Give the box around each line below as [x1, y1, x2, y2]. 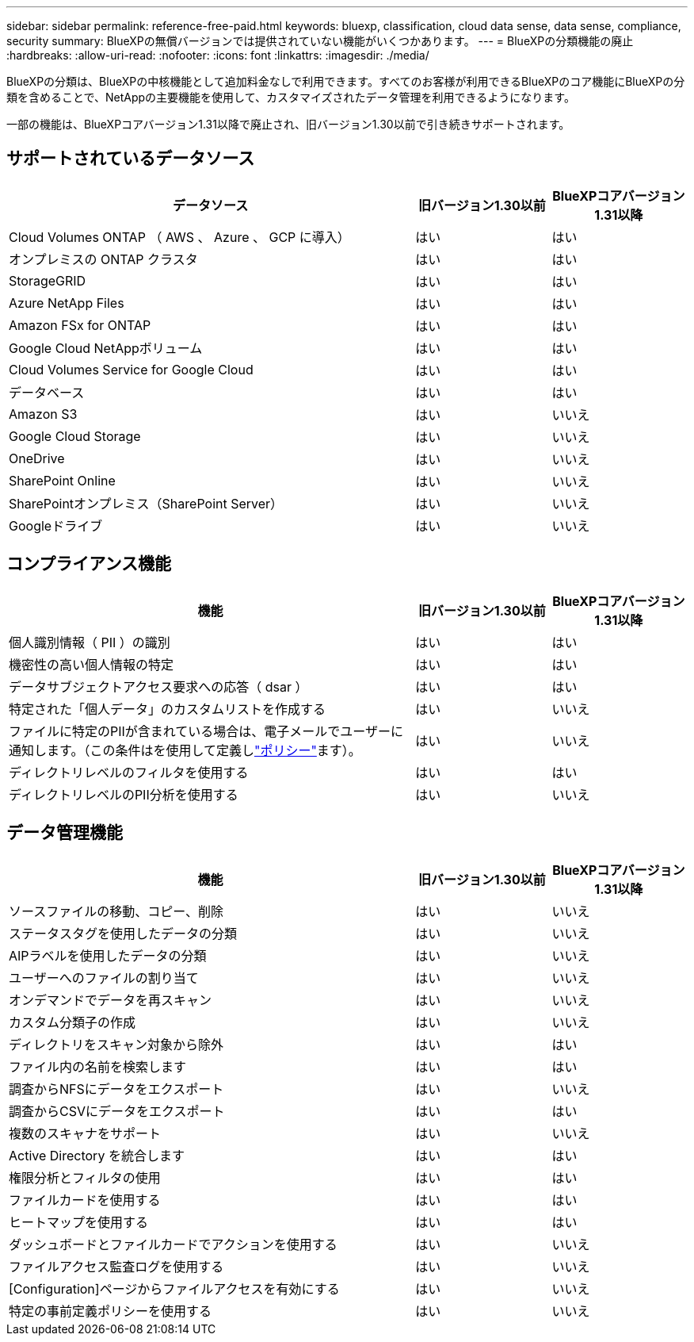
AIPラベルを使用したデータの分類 [9, 947, 207, 964]
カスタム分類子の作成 [9, 1014, 136, 1030]
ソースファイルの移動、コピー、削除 [9, 903, 224, 919]
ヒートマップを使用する [9, 1214, 149, 1230]
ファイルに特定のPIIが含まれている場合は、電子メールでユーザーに [9, 723, 404, 739]
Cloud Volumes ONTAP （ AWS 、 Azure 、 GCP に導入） [9, 228, 350, 245]
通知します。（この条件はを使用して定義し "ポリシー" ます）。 [9, 742, 361, 758]
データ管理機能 [6, 822, 123, 843]
